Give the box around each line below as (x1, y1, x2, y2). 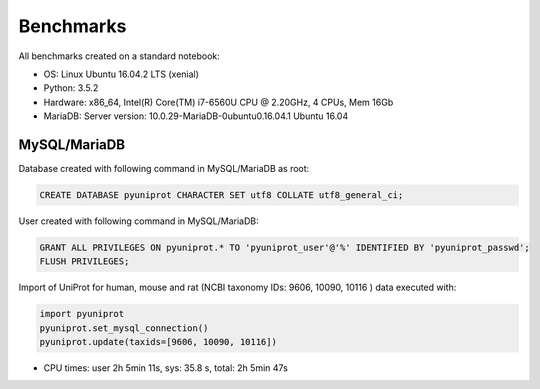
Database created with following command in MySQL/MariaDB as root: (18, 163, 310, 175)
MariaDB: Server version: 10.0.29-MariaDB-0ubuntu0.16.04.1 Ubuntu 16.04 (43, 110, 349, 122)
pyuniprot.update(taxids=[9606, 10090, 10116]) (39, 336, 277, 348)
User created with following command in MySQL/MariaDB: (18, 215, 259, 227)
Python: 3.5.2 (43, 82, 99, 94)
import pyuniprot (39, 308, 125, 320)
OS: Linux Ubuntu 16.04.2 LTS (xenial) (43, 68, 200, 80)
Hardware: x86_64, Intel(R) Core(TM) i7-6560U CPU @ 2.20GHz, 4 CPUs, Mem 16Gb (43, 96, 394, 108)
